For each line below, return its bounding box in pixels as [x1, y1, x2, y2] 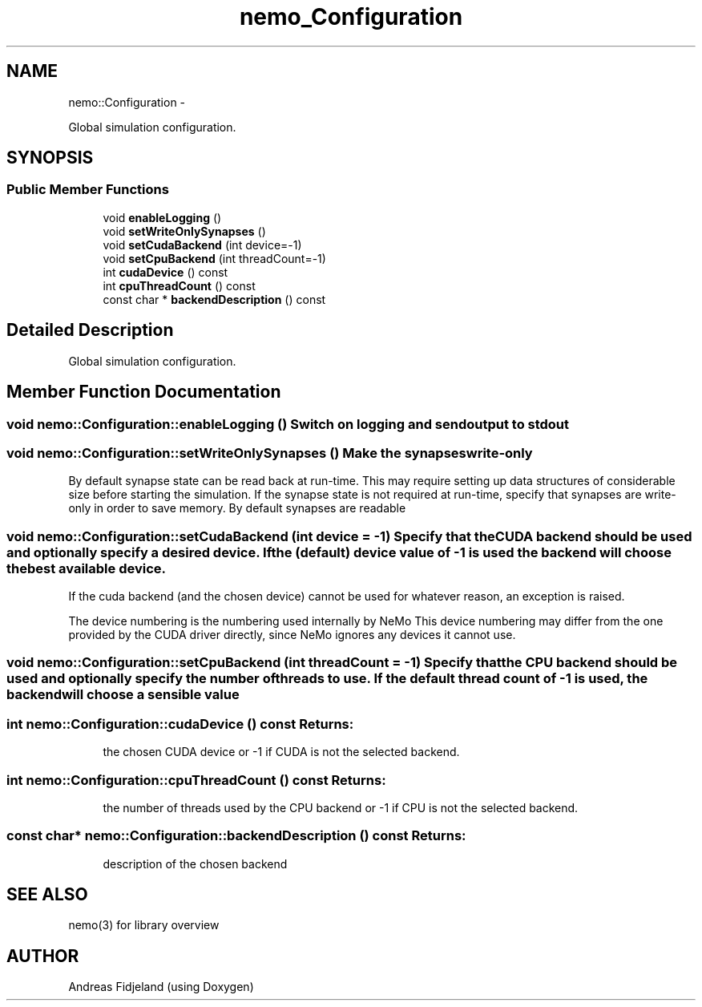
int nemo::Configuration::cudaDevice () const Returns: [6, 715, 354, 732]
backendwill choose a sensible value [6, 686, 240, 703]
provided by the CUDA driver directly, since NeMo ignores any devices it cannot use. [68, 628, 516, 641]
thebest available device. [6, 560, 166, 576]
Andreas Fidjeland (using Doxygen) [68, 980, 254, 994]
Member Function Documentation [6, 382, 281, 402]
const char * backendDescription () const [103, 292, 326, 306]
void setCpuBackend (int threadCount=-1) [103, 251, 326, 265]
